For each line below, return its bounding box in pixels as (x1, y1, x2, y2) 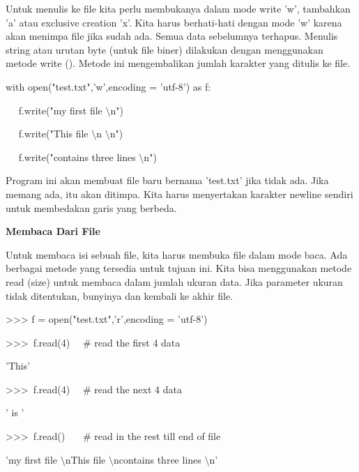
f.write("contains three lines (18, 149, 136, 164)
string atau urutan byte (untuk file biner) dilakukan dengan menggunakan (6, 42, 323, 56)
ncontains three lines (113, 452, 201, 466)
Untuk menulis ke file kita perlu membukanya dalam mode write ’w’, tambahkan (6, 1, 351, 15)
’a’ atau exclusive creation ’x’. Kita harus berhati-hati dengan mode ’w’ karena (6, 15, 342, 29)
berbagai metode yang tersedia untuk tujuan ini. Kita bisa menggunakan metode (6, 261, 352, 275)
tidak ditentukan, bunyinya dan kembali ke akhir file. (6, 288, 233, 303)
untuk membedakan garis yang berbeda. (6, 200, 177, 215)
